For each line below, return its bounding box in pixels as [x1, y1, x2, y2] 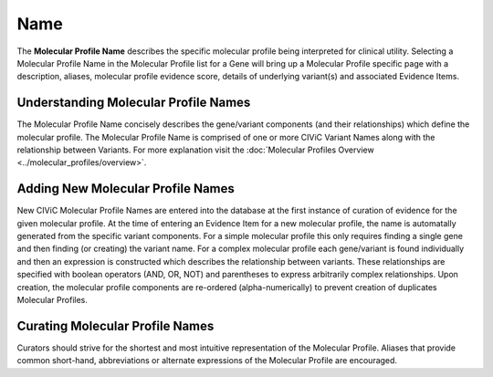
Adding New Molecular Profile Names [16, 181, 235, 196]
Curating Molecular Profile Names [16, 318, 215, 333]
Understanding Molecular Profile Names [16, 95, 251, 110]
